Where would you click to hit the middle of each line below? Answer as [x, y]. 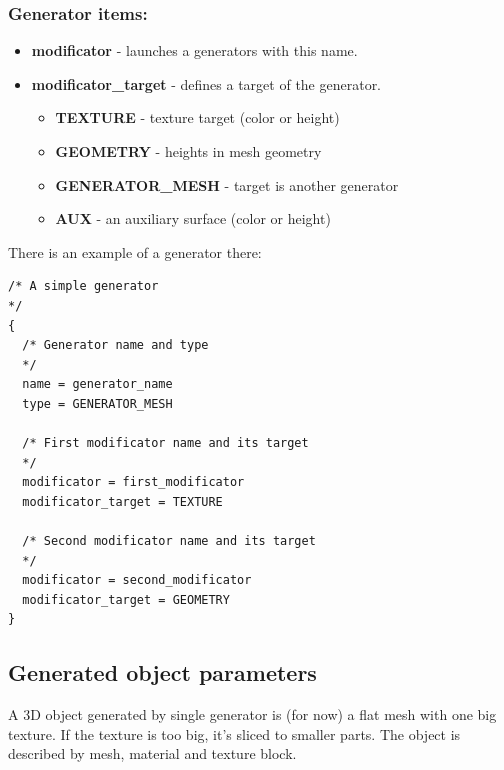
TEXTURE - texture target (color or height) [197, 117]
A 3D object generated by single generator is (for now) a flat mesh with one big [252, 714]
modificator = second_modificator [137, 580]
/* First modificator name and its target [165, 443]
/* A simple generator [83, 286]
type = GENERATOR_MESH [97, 403]
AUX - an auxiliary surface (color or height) [193, 218]
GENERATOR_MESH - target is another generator [227, 184]
